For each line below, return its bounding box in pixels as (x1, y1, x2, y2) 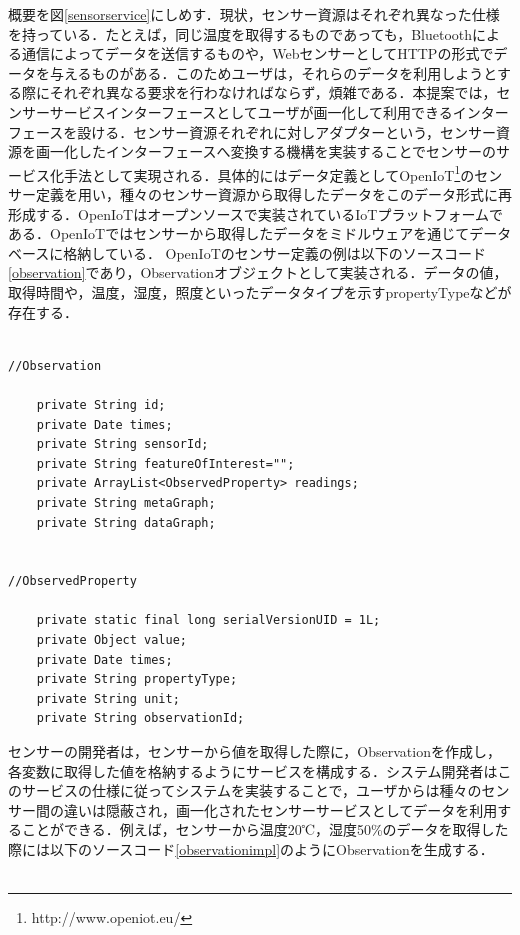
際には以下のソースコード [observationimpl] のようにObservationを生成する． (8, 839, 494, 859)
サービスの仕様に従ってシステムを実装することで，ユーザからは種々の (21, 780, 482, 801)
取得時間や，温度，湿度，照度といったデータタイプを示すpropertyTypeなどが (8, 281, 512, 302)
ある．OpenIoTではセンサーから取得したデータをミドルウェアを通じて (8, 223, 470, 244)
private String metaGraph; (36, 495, 216, 510)
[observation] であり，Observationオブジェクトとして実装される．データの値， (8, 262, 508, 283)
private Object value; (36, 633, 187, 648)
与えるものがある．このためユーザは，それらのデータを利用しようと (49, 62, 497, 83)
